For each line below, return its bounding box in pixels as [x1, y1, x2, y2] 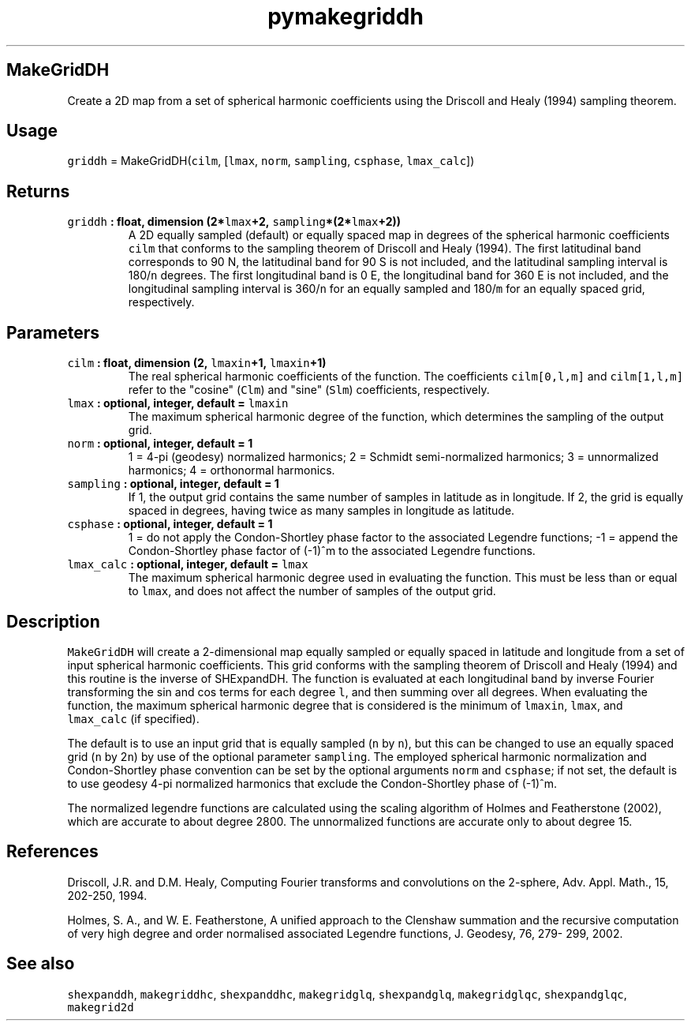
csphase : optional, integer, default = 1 [67, 517, 273, 531]
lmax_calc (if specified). [67, 711, 200, 725]
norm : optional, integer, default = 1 [67, 437, 253, 451]
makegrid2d [67, 1000, 134, 1014]
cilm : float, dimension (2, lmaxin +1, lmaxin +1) [67, 356, 327, 370]
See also [6, 954, 75, 974]
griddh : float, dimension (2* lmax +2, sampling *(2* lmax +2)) [67, 215, 402, 229]
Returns [6, 181, 70, 201]
